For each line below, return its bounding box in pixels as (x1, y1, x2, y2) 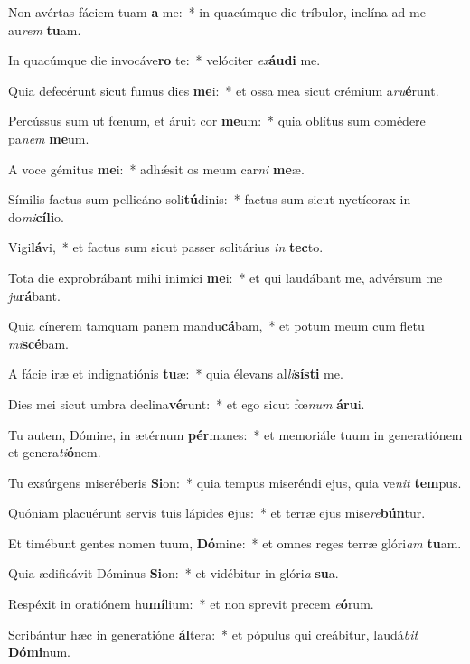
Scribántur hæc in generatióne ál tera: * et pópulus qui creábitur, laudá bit (8, 624, 418, 643)
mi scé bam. (8, 333, 69, 352)
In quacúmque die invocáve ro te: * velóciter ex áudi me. (8, 51, 321, 70)
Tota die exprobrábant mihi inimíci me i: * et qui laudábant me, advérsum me (8, 267, 443, 286)
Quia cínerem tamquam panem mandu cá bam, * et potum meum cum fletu (8, 316, 425, 335)
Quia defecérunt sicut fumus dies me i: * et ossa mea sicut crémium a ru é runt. (8, 80, 439, 99)
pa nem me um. (8, 128, 89, 147)
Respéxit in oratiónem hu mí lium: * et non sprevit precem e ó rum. (8, 594, 374, 613)
